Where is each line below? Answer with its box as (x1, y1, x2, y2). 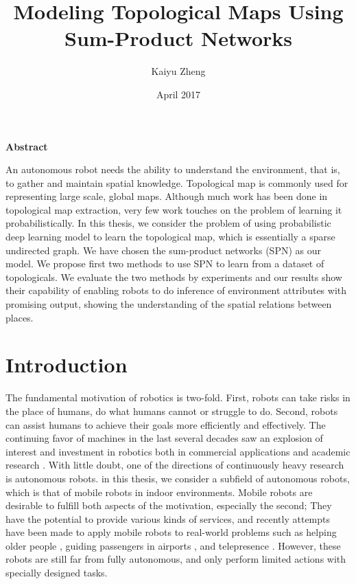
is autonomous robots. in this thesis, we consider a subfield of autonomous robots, (5, 471, 350, 485)
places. (5, 310, 34, 324)
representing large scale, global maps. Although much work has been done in (5, 189, 328, 203)
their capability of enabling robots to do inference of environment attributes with (5, 283, 347, 297)
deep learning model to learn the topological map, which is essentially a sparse (5, 229, 335, 244)
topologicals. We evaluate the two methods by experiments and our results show (5, 269, 342, 284)
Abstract (5, 139, 48, 153)
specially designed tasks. (5, 565, 108, 580)
